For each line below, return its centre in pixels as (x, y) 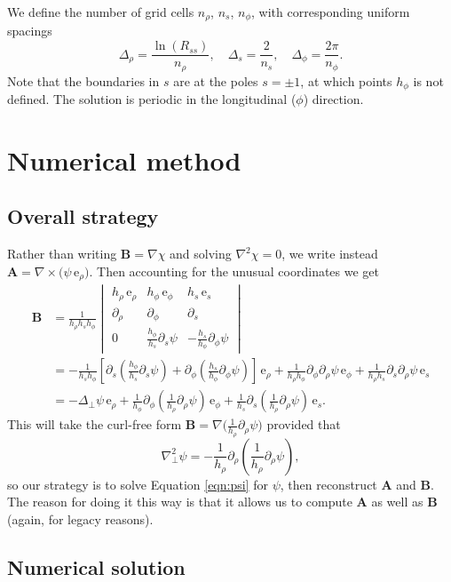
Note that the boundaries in (83, 80)
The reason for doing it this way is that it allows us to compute (180, 502)
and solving (201, 254)
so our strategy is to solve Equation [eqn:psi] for (138, 484)
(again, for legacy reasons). (80, 518)
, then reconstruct (328, 484)
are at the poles (216, 80)
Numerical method (124, 159)
